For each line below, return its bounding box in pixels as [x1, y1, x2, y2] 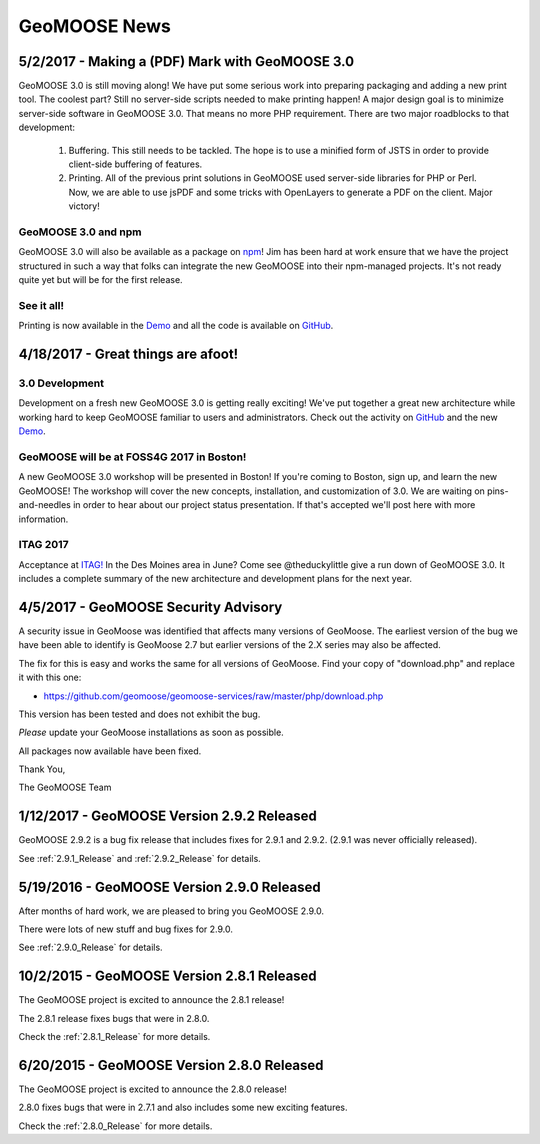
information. [18, 513, 69, 525]
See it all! [18, 298, 65, 312]
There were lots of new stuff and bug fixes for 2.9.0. [18, 923, 234, 935]
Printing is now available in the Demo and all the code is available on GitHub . [18, 320, 334, 332]
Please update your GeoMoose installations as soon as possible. [18, 726, 284, 739]
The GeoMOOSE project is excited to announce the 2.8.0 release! [18, 1083, 287, 1095]
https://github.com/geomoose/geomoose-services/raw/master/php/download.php [43, 690, 384, 702]
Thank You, [18, 763, 66, 775]
